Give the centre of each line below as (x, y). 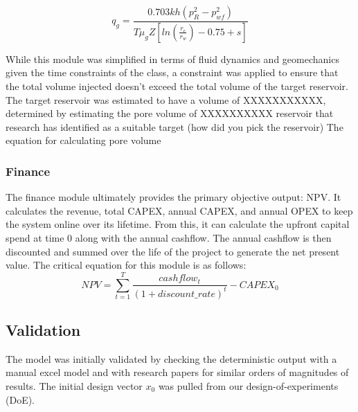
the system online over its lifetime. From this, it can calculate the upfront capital (178, 224)
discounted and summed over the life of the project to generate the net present (173, 251)
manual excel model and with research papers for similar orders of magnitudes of (177, 372)
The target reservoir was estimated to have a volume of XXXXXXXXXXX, (166, 99)
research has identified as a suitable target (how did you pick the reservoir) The (174, 126)
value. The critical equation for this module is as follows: (126, 265)
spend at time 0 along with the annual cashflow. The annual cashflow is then (169, 238)
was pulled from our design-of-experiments (248, 385)
